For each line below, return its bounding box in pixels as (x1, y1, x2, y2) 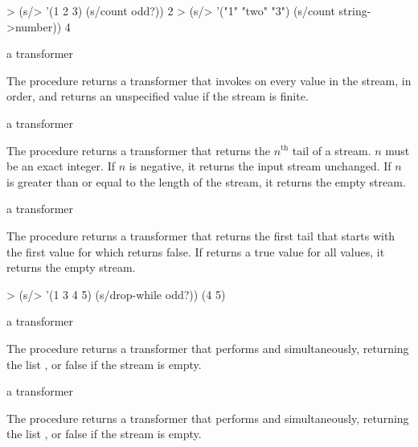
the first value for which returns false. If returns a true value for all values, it (6, 243, 385, 260)
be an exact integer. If (6, 158, 115, 174)
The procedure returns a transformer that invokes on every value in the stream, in (6, 72, 412, 88)
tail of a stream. (292, 141, 371, 158)
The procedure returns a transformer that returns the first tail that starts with (6, 227, 395, 244)
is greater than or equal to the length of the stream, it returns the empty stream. (6, 173, 406, 190)
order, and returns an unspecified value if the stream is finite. (6, 88, 309, 105)
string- (338, 2, 371, 18)
